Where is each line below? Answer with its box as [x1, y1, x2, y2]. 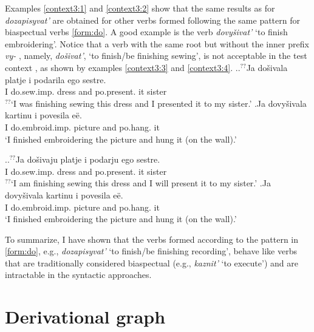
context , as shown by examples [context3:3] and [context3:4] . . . [5, 61, 241, 73]
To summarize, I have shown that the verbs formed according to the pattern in [5, 232, 299, 245]
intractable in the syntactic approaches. [5, 268, 152, 281]
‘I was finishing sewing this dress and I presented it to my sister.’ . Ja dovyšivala [11, 97, 307, 109]
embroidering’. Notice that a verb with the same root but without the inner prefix [5, 37, 309, 50]
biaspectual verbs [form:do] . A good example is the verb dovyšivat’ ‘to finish [5, 25, 288, 38]
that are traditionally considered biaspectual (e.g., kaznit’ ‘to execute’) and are [5, 256, 298, 269]
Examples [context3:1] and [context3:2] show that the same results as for [5, 2, 275, 14]
